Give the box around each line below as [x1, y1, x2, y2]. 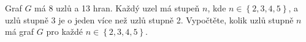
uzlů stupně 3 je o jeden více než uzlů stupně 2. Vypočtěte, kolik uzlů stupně [5, 13, 294, 26]
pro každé [46, 25, 83, 38]
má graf [5, 25, 34, 38]
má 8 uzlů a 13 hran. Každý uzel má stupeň [34, 2, 200, 14]
